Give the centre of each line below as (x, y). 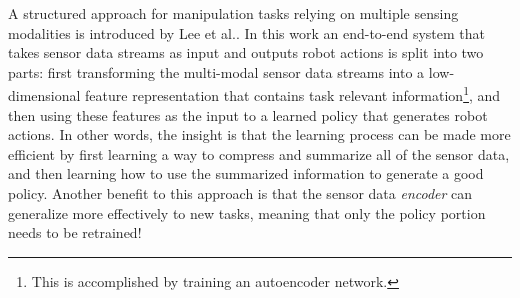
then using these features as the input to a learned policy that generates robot (248, 114)
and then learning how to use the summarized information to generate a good (246, 173)
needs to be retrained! (75, 232)
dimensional (44, 95)
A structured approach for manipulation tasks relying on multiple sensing (233, 13)
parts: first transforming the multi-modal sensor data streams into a (216, 71)
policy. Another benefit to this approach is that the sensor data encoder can (240, 193)
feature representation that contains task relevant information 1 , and (293, 94)
